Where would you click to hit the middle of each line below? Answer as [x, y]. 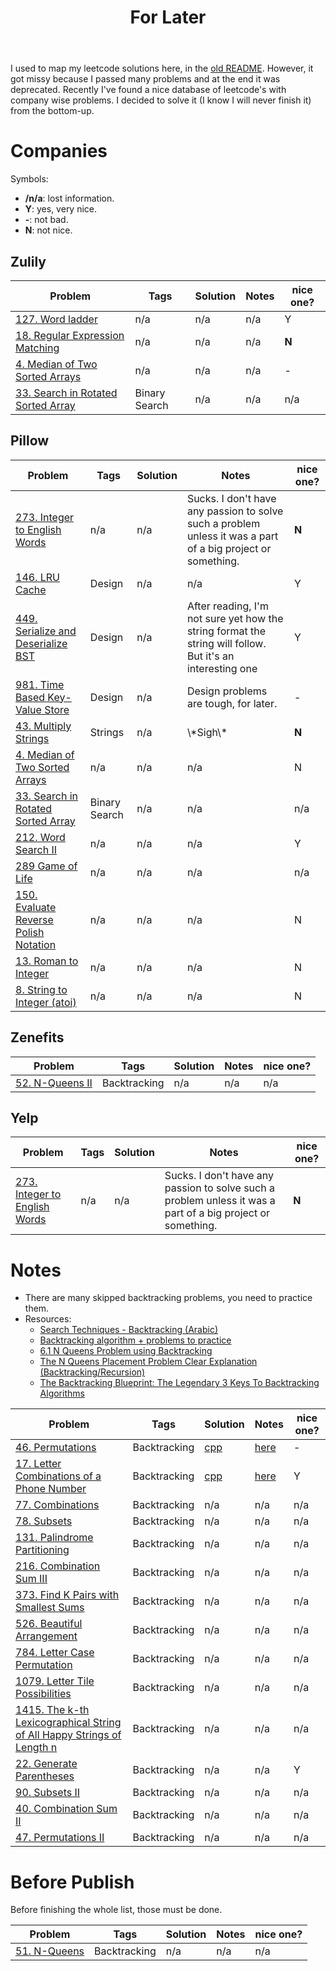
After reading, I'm [227, 606]
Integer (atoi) [46, 1002]
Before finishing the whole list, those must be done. [116, 1910]
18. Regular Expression [70, 335]
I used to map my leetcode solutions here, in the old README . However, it [162, 68]
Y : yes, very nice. [61, 209]
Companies [59, 151]
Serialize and [46, 631]
